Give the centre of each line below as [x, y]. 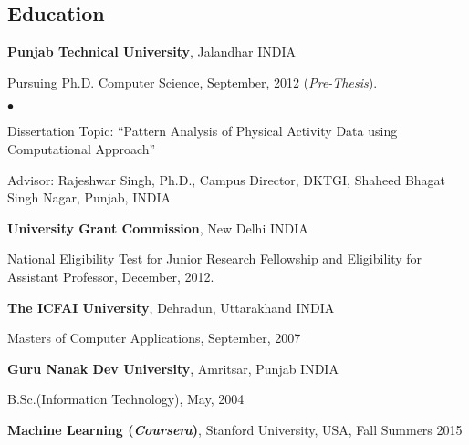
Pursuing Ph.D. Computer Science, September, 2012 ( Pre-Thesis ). [193, 82]
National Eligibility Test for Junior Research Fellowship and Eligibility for [215, 259]
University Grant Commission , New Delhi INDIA [158, 228]
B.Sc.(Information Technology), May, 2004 [126, 399]
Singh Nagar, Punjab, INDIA [89, 197]
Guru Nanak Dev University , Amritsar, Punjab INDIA [173, 368]
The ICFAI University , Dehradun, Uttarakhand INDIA [171, 307]
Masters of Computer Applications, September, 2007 [154, 338]
